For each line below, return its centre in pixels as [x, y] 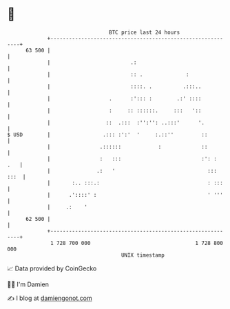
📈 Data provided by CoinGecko [52, 268]
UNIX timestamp [143, 255]
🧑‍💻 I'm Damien [28, 284]
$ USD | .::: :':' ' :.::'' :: [107, 135]
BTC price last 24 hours [145, 32]
